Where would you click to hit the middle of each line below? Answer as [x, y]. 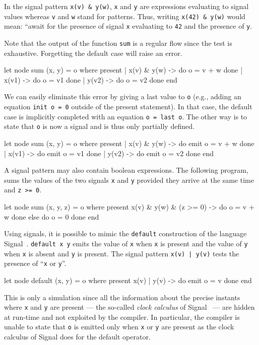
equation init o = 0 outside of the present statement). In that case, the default [128, 107]
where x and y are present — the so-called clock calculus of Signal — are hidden [129, 307]
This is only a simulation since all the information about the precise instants [122, 297]
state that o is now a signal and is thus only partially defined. [99, 126]
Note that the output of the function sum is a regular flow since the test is [118, 43]
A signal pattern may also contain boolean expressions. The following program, [126, 170]
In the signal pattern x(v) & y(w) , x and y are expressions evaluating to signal [126, 6]
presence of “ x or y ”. [35, 263]
